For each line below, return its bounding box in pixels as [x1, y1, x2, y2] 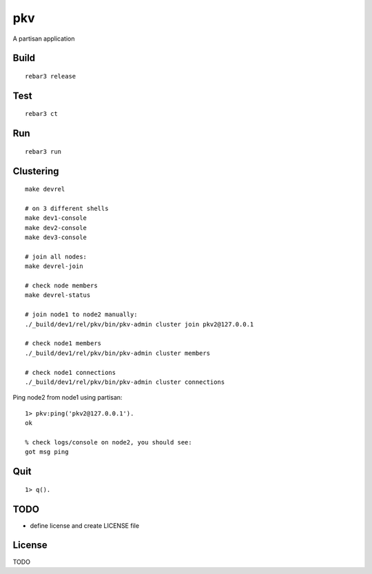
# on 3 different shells [25, 204, 109, 212]
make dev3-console [25, 234, 87, 241]
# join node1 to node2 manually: [25, 311, 138, 318]
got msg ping [25, 448, 69, 456]
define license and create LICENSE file [30, 521, 140, 530]
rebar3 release [25, 72, 76, 80]
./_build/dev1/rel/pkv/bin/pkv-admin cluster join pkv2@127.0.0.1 [25, 320, 254, 328]
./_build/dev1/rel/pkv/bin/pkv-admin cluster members [25, 349, 210, 357]
